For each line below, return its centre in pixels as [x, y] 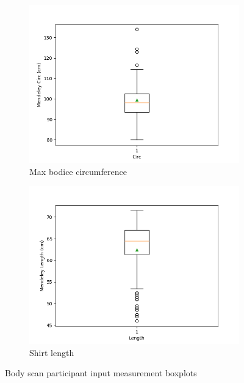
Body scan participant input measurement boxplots [101, 373]
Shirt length [52, 352]
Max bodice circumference [78, 171]
